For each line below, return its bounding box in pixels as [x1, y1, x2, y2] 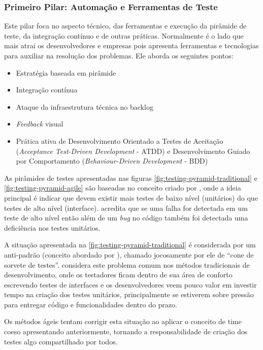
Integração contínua [16, 84, 78, 95]
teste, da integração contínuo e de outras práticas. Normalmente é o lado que [4, 30, 244, 41]
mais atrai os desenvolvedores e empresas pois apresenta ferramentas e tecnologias [4, 40, 259, 51]
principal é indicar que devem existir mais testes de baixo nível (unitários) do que [4, 192, 258, 203]
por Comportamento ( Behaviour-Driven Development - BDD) [16, 155, 208, 166]
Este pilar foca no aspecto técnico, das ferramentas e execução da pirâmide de [4, 20, 247, 31]
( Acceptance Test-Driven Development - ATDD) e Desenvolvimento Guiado [16, 145, 250, 156]
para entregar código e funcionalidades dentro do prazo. [4, 299, 177, 309]
